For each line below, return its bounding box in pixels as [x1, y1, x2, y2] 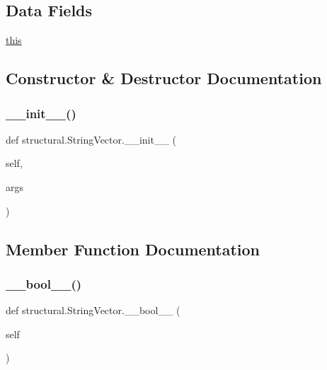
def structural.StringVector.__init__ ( [6, 132, 177, 146]
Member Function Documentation [6, 238, 260, 260]
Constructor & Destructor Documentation [6, 67, 322, 89]
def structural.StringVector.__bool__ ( [6, 303, 180, 318]
